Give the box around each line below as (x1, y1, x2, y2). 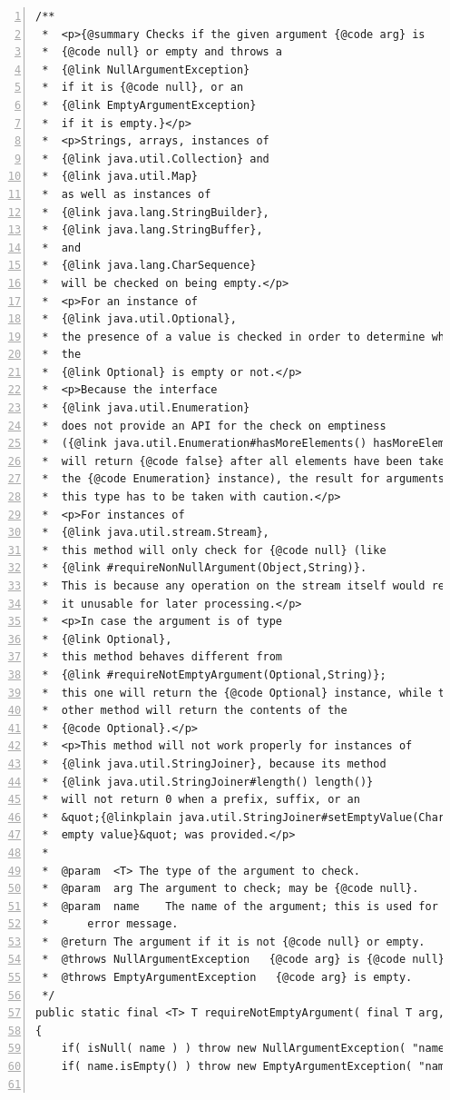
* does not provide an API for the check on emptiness (42, 419, 386, 432)
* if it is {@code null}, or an (42, 81, 244, 94)
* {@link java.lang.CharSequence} (42, 259, 257, 273)
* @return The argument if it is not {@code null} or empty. (42, 935, 426, 948)
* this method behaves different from (42, 650, 283, 664)
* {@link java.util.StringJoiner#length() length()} (42, 775, 374, 788)
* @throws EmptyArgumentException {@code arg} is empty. (42, 971, 413, 985)
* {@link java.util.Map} (42, 170, 198, 183)
